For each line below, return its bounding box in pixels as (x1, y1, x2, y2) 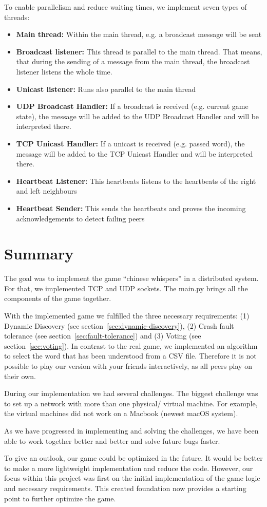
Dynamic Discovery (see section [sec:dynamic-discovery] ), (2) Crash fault (4, 320, 234, 331)
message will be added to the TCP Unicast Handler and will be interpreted (16, 148, 253, 159)
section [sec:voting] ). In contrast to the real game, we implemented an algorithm (4, 340, 258, 351)
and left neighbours (16, 185, 77, 196)
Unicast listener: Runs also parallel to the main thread (16, 83, 196, 94)
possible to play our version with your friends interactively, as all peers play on (4, 360, 252, 371)
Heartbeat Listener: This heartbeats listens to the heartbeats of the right (16, 175, 256, 186)
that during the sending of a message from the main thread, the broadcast (16, 56, 250, 67)
